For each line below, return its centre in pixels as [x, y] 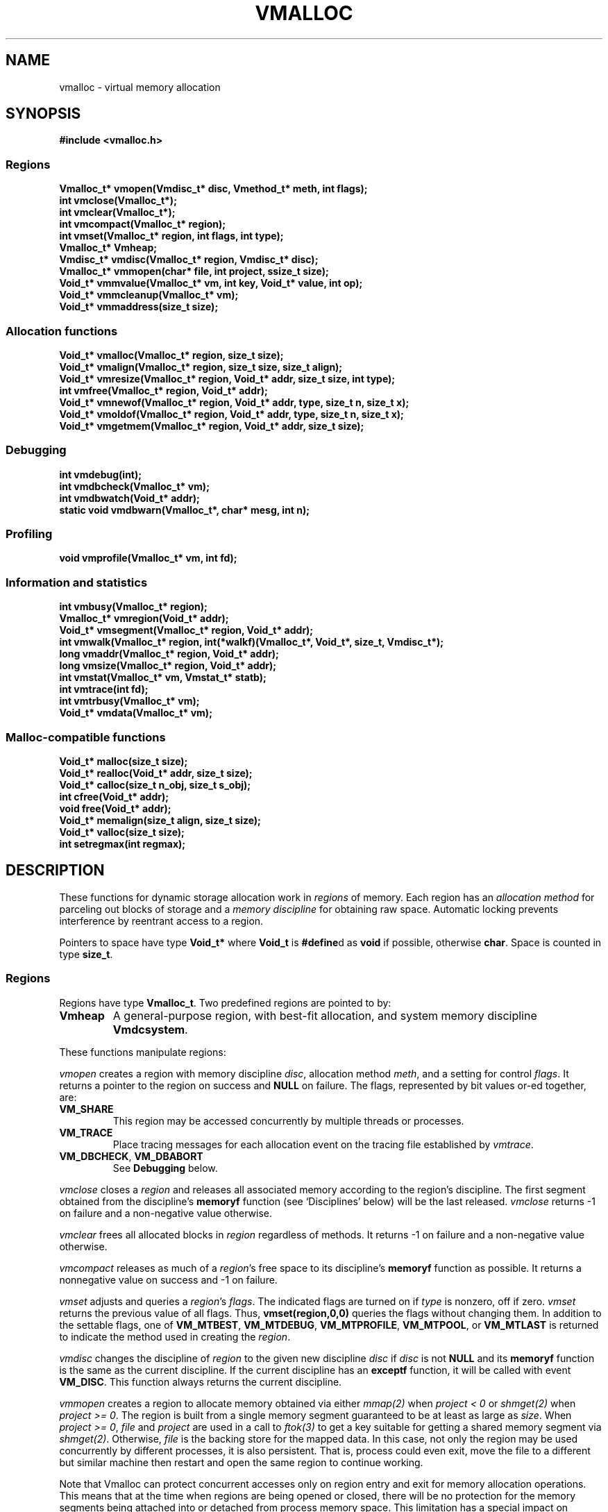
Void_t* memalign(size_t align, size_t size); [160, 820]
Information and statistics [77, 582]
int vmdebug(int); [101, 474]
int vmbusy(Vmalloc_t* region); [133, 607]
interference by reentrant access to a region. [161, 921]
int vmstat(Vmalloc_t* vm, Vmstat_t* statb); [163, 678]
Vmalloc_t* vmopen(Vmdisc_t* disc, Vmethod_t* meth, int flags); [213, 189]
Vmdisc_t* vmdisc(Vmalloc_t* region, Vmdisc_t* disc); [189, 260]
